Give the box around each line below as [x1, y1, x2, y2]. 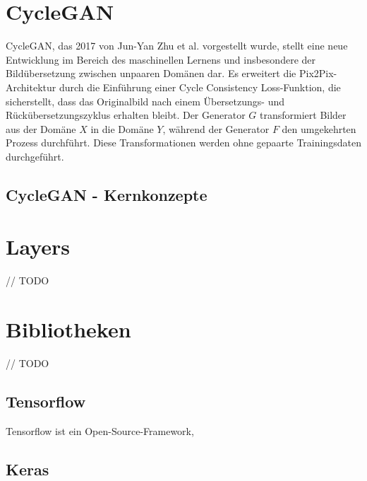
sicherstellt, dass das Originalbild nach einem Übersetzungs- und [6, 93, 284, 108]
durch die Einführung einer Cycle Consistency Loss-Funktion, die [59, 79, 341, 94]
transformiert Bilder [260, 108, 347, 122]
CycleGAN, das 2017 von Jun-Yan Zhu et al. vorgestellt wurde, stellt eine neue [6, 38, 348, 53]
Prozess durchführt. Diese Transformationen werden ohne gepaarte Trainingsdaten [6, 135, 361, 150]
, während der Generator [162, 121, 270, 136]
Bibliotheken [6, 315, 131, 344]
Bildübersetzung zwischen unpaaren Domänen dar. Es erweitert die [6, 66, 296, 81]
